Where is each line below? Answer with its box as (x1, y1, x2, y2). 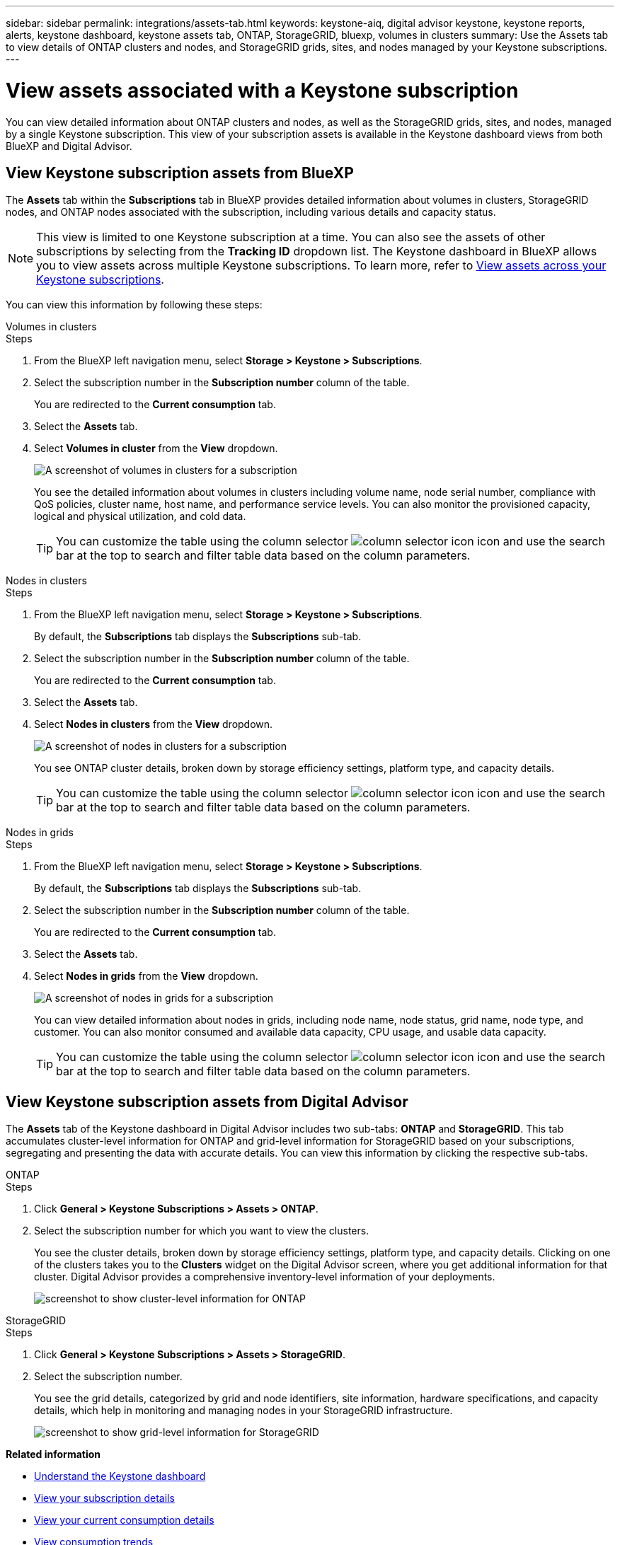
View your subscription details (34, 1492, 175, 1505)
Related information (6, 1448, 101, 1461)
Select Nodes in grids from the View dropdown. (34, 970, 258, 983)
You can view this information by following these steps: (6, 299, 263, 311)
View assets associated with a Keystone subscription (6, 78, 519, 103)
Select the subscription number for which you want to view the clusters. (34, 1225, 369, 1237)
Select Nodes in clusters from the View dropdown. (34, 718, 273, 731)
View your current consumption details (34, 1514, 214, 1527)
